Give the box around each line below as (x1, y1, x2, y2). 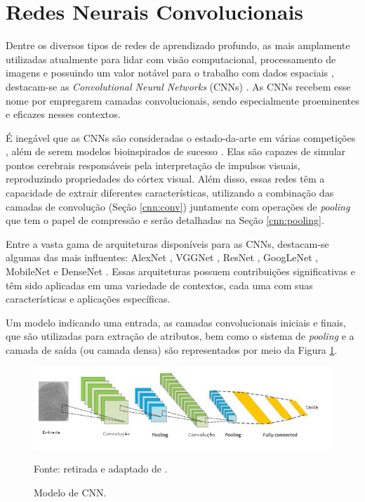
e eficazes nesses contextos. (6, 107, 121, 121)
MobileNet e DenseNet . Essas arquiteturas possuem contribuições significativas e (6, 264, 355, 279)
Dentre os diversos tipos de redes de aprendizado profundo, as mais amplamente (6, 38, 350, 53)
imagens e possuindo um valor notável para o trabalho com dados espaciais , (6, 65, 334, 80)
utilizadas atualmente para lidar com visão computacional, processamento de (6, 51, 336, 66)
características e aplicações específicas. (6, 291, 171, 306)
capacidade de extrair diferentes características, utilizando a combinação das (6, 185, 334, 200)
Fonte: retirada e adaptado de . (34, 461, 168, 476)
